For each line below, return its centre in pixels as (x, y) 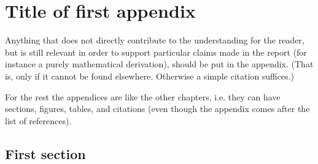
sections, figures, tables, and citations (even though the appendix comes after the (157, 109)
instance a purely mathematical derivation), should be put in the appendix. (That (159, 64)
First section (45, 153)
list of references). (38, 120)
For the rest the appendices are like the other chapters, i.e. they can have (143, 96)
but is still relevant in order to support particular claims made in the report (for (156, 52)
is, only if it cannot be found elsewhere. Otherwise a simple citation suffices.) (150, 76)
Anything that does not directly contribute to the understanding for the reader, (155, 40)
